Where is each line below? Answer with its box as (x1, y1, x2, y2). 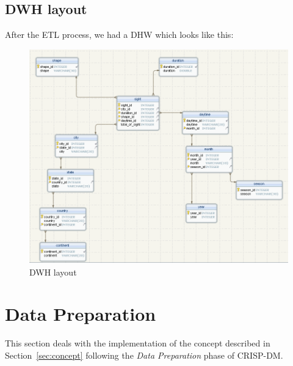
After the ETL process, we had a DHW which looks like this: (5, 28, 234, 41)
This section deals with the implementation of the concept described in (5, 337, 270, 350)
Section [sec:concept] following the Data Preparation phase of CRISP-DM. (5, 348, 283, 361)
